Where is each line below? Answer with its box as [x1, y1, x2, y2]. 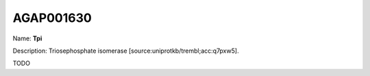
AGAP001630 [12, 10, 92, 25]
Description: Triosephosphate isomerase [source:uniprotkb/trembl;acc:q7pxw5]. [12, 47, 239, 55]
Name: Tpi [12, 34, 42, 42]
